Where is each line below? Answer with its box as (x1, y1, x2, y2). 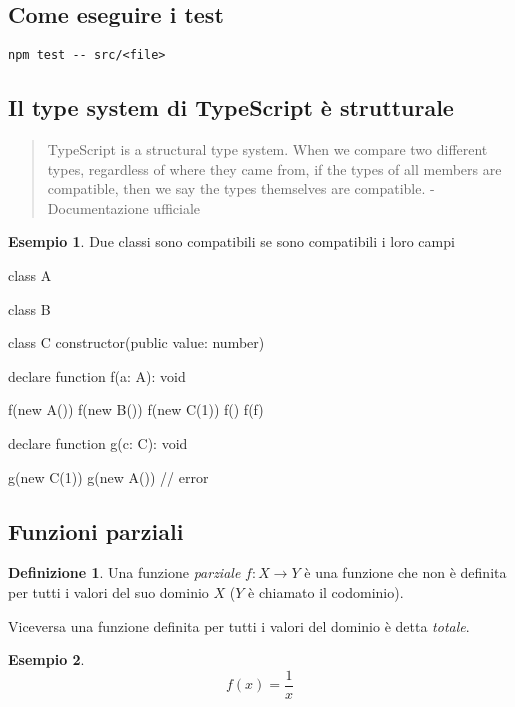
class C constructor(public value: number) (8, 332, 265, 353)
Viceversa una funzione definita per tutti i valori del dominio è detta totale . (8, 615, 470, 636)
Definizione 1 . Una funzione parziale (8, 562, 241, 583)
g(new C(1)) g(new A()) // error (8, 466, 209, 487)
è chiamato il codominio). (248, 581, 404, 602)
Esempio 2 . (8, 649, 85, 670)
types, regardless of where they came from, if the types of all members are (47, 158, 502, 179)
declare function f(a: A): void (8, 365, 186, 386)
